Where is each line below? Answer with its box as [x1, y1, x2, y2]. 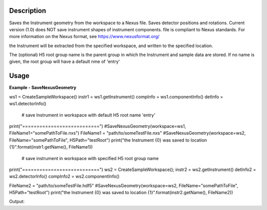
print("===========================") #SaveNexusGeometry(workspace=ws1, [9, 123, 186, 129]
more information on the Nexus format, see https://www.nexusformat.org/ [9, 34, 160, 40]
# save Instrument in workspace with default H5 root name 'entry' [21, 112, 156, 118]
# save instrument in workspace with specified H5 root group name [21, 155, 159, 161]
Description [9, 6, 46, 15]
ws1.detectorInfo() [9, 101, 46, 106]
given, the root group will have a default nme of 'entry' [9, 58, 120, 64]
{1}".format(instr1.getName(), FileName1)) [9, 144, 93, 150]
